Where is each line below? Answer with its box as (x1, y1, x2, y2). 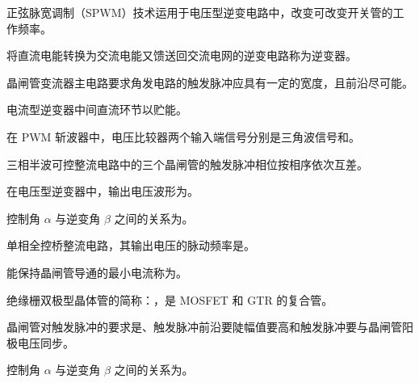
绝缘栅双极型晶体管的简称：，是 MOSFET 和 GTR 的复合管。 (6, 291, 333, 308)
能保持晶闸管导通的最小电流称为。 (6, 263, 187, 280)
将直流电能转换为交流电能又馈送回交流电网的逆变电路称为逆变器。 (6, 47, 357, 64)
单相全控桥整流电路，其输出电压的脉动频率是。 (6, 237, 255, 254)
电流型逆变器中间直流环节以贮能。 (6, 101, 187, 118)
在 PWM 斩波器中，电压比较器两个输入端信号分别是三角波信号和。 (6, 128, 361, 145)
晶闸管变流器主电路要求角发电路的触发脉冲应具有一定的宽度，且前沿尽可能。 (6, 74, 413, 90)
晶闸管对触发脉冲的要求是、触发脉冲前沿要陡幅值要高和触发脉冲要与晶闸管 (6, 318, 402, 335)
